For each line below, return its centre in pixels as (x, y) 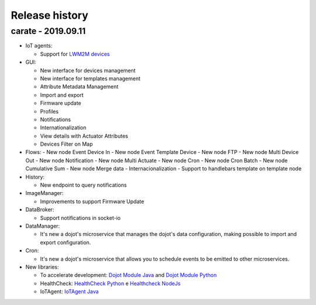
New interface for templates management (90, 78)
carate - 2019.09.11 (48, 31)
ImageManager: (44, 193)
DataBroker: (40, 210)
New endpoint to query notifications (83, 185)
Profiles (49, 111)
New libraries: (42, 267)
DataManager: (43, 226)
